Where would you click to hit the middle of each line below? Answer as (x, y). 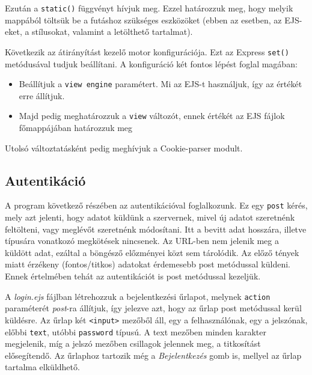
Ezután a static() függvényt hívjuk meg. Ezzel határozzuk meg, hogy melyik (149, 8)
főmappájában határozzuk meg (76, 127)
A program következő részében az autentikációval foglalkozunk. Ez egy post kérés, (156, 205)
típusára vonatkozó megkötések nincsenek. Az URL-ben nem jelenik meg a (142, 241)
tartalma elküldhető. (42, 367)
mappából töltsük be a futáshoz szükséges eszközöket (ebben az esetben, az (143, 20)
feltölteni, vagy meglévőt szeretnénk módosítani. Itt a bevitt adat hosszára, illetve (156, 229)
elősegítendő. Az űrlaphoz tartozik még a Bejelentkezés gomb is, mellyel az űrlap (153, 355)
